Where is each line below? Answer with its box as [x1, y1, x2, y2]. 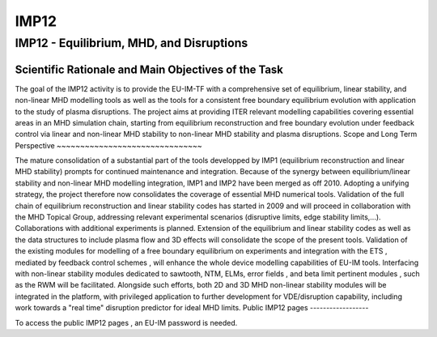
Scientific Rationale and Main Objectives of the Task [15, 62, 283, 76]
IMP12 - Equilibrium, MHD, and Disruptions [15, 36, 248, 50]
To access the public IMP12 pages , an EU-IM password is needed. [15, 318, 238, 327]
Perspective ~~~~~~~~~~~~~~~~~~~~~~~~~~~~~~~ [15, 140, 202, 150]
